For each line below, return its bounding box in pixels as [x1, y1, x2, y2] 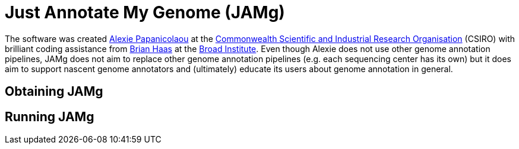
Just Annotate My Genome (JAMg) [5, 2, 285, 22]
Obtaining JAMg [5, 84, 103, 99]
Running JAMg [5, 109, 94, 124]
